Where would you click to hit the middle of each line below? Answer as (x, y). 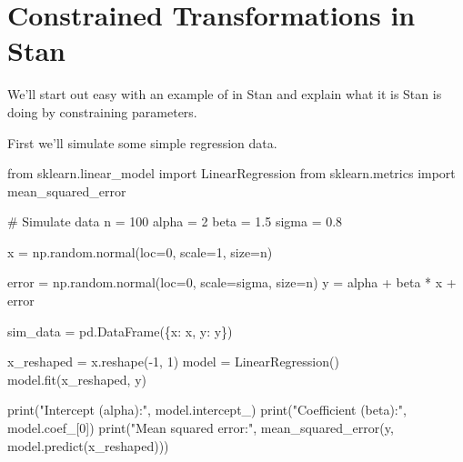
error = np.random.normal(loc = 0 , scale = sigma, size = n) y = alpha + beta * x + (232, 282)
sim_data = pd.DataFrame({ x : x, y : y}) (120, 331)
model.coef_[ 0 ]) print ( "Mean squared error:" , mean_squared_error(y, (201, 428)
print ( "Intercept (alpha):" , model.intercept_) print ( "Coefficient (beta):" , (207, 410)
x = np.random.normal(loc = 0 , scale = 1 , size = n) (140, 251)
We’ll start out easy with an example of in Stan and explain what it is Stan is (225, 94)
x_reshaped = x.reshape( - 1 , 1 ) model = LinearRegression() (173, 362)
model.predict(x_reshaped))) (88, 445)
